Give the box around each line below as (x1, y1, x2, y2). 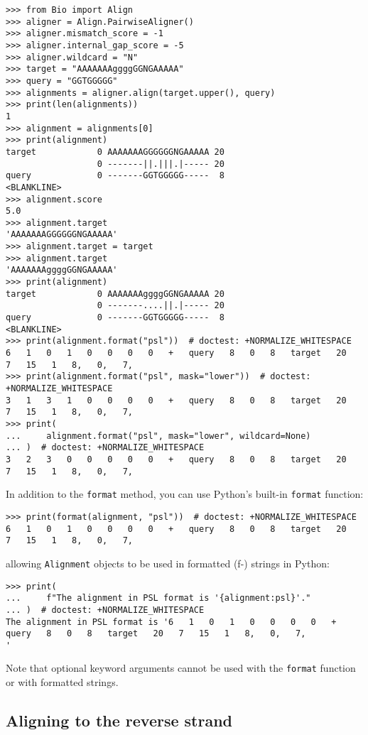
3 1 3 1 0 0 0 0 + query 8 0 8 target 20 (6, 395, 347, 405)
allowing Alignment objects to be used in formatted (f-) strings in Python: (6, 555, 330, 570)
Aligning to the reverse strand (6, 709, 233, 731)
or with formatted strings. (6, 675, 119, 690)
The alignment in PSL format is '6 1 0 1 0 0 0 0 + (6, 616, 337, 627)
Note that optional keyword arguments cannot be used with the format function (6, 660, 356, 675)
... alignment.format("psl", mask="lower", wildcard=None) (6, 430, 311, 441)
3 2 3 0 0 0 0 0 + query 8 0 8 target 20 (6, 454, 347, 464)
